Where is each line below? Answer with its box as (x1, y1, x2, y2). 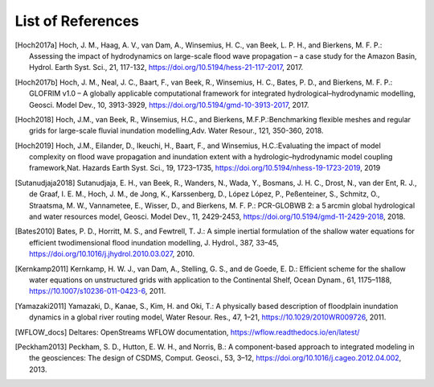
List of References (14, 12, 140, 30)
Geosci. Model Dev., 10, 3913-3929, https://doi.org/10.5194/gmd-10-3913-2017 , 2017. (29, 100, 309, 109)
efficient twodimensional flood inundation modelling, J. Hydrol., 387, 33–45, (29, 237, 279, 247)
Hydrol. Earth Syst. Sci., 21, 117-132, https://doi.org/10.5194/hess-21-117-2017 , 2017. (29, 63, 304, 72)
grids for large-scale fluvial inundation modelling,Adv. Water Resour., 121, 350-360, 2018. (29, 126, 324, 136)
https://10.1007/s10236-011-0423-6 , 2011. (29, 286, 166, 296)
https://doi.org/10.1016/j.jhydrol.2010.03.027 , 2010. (29, 249, 194, 259)
